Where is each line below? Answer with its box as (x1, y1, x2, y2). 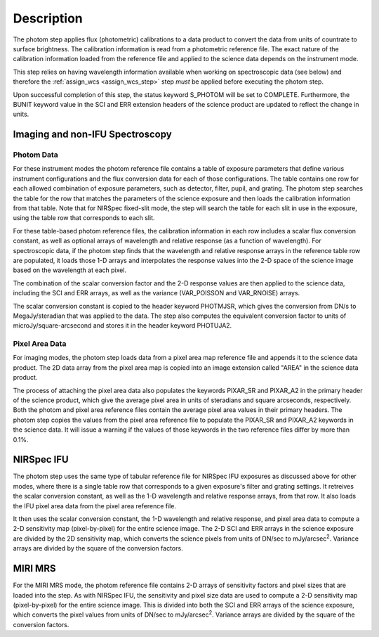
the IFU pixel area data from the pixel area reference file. (13, 501, 177, 510)
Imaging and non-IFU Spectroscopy (13, 129, 172, 141)
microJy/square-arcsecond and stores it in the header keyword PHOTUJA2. (13, 321, 232, 330)
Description (13, 11, 84, 26)
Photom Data (13, 150, 59, 160)
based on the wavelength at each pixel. (13, 266, 126, 274)
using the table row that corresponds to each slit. (13, 214, 155, 222)
